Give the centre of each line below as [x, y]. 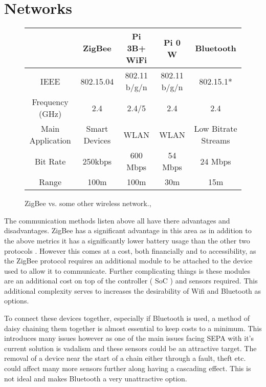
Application [50, 140]
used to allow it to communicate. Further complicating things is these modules [127, 270]
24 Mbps [216, 161]
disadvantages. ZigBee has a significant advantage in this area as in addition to [128, 230]
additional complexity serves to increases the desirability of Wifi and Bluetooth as [133, 290]
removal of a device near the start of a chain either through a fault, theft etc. [125, 358]
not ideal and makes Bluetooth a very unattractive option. [96, 378]
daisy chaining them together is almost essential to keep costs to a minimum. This [133, 328]
